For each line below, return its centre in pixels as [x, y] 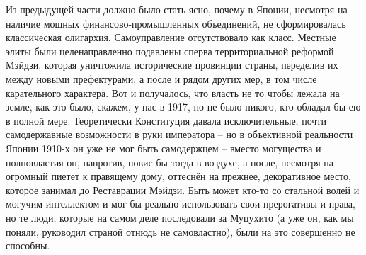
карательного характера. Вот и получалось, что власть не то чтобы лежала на [173, 92]
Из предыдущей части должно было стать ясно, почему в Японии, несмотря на [177, 9]
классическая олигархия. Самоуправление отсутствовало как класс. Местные [171, 37]
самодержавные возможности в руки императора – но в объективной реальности [179, 134]
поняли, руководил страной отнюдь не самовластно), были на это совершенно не [181, 231]
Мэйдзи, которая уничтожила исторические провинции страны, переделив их [172, 65]
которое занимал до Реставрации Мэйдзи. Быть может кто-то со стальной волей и [183, 189]
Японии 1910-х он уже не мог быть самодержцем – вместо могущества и [164, 148]
